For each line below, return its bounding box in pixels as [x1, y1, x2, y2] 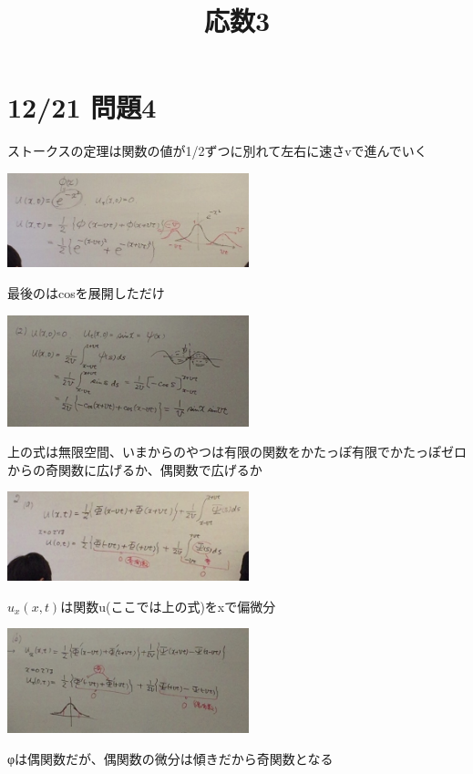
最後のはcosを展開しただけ [7, 283, 165, 302]
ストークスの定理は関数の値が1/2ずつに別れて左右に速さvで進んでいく [7, 141, 427, 160]
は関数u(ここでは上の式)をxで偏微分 [60, 596, 276, 615]
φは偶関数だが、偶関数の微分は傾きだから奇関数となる [7, 748, 334, 768]
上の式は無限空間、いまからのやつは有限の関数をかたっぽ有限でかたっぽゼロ [7, 442, 467, 461]
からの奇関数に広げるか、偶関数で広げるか [7, 459, 262, 479]
